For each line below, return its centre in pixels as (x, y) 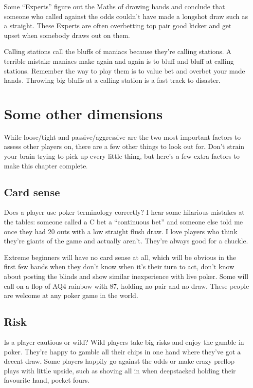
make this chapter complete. (46, 165)
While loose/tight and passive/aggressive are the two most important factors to (122, 137)
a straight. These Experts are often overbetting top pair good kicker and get (118, 26)
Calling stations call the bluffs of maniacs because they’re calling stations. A (118, 51)
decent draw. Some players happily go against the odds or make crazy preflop (119, 361)
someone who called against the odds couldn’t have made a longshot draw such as (126, 16)
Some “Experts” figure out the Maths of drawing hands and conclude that (115, 6)
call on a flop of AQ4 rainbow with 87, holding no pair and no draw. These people (126, 286)
